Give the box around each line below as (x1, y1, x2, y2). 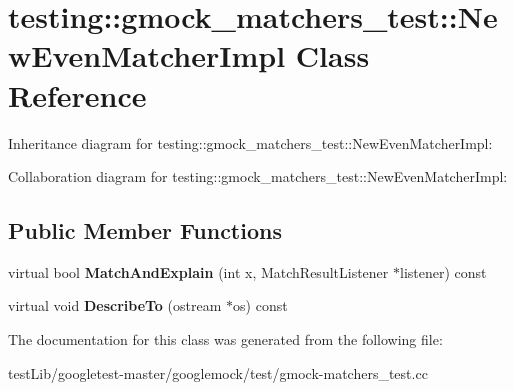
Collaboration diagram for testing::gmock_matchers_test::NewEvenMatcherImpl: (8, 166, 508, 187)
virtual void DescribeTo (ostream (8, 295, 222, 316)
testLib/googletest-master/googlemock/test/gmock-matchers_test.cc (8, 362, 428, 383)
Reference (8, 74, 147, 115)
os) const (233, 295, 288, 316)
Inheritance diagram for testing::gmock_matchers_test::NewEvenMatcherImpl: (8, 132, 493, 153)
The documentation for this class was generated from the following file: (8, 329, 443, 350)
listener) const (399, 261, 487, 282)
